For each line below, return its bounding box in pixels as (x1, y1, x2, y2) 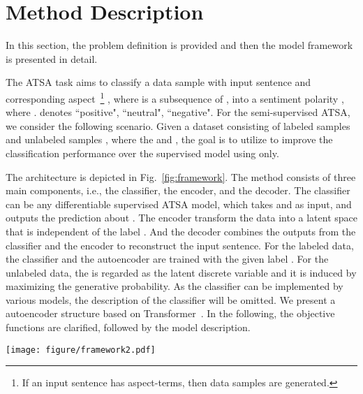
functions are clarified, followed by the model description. (6, 320, 251, 335)
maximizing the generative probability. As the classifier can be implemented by (6, 279, 343, 293)
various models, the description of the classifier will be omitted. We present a (6, 292, 336, 307)
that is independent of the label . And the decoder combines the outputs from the (6, 224, 356, 238)
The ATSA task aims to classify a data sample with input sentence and (6, 75, 311, 89)
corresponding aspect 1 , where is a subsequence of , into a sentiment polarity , (6, 89, 344, 105)
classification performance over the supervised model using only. (6, 145, 279, 160)
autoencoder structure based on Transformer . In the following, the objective (6, 306, 335, 321)
